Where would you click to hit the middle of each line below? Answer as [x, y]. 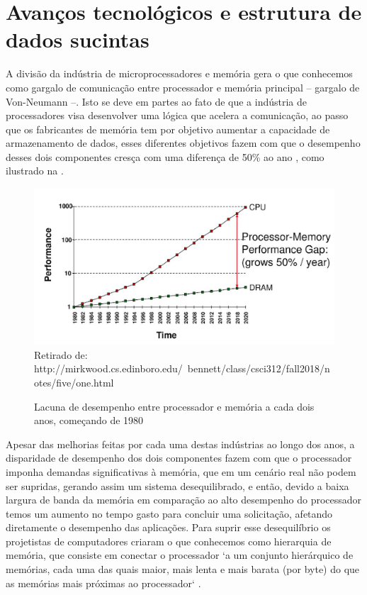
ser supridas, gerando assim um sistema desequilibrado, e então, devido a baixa [177, 485]
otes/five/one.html [74, 382]
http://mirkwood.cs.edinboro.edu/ [108, 368]
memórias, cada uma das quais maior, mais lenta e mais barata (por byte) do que [183, 569]
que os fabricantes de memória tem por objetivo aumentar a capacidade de [168, 129]
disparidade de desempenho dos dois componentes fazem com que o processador [179, 458]
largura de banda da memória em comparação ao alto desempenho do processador [184, 500]
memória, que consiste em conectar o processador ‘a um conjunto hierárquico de [180, 555]
